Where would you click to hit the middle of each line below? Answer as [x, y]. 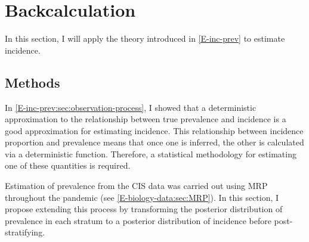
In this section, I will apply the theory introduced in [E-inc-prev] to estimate [145, 38]
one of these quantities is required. [68, 165]
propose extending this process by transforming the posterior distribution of [144, 209]
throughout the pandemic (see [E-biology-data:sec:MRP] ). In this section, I [142, 197]
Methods [33, 82]
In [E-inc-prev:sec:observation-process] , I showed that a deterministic [131, 107]
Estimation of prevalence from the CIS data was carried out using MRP [136, 186]
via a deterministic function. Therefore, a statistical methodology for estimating [151, 153]
